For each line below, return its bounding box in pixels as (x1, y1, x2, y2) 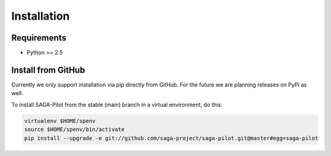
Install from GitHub (11, 64, 85, 75)
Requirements (11, 33, 67, 43)
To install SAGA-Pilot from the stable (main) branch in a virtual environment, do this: (11, 101, 223, 108)
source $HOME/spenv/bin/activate (24, 126, 125, 133)
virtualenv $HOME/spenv (24, 117, 96, 124)
